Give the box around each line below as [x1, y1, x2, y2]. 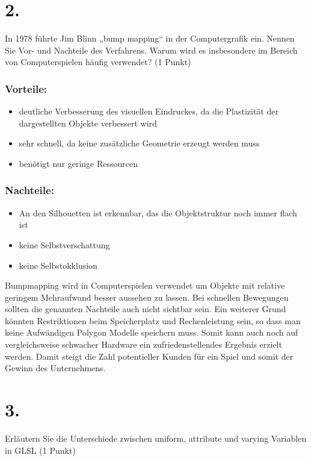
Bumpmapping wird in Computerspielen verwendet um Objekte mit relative [5, 279, 285, 292]
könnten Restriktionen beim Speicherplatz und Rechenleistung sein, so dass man [5, 314, 301, 327]
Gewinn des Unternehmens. [5, 362, 106, 374]
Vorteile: [5, 81, 48, 96]
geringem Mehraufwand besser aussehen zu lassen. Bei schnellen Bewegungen [5, 290, 289, 303]
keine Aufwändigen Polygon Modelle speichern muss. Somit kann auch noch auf [5, 326, 298, 339]
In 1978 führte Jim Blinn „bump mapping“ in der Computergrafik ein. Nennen [5, 32, 295, 45]
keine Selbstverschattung [19, 238, 110, 251]
